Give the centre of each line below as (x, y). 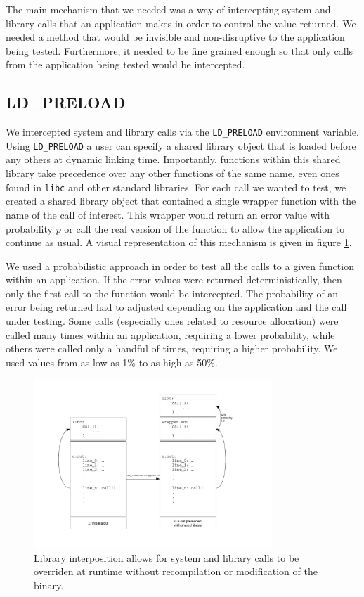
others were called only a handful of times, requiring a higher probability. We (172, 348)
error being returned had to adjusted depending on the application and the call (176, 307)
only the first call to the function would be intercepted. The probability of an (172, 293)
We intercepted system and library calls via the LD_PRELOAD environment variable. (182, 132)
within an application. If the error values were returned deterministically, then (174, 280)
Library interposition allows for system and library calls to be (167, 557)
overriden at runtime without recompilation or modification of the (176, 571)
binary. (49, 585)
